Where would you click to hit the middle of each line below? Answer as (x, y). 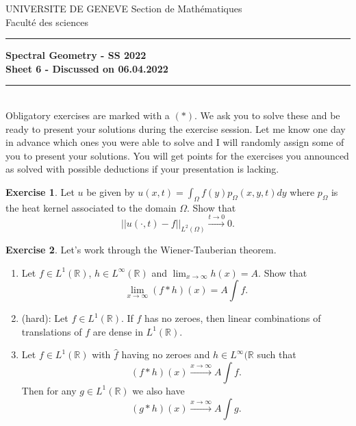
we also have (158, 390)
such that (277, 354)
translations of (52, 331)
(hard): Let (45, 318)
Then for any (49, 390)
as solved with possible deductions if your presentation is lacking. (142, 169)
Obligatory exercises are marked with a (88, 115)
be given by (111, 191)
